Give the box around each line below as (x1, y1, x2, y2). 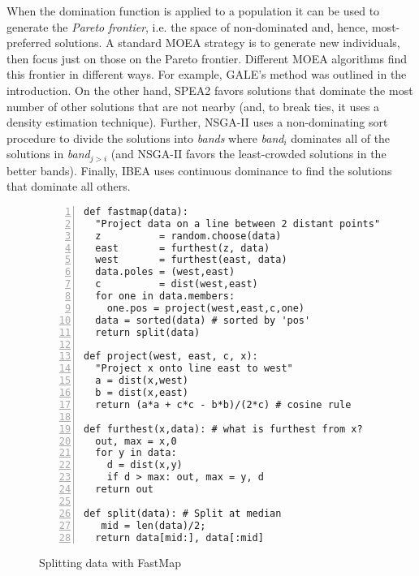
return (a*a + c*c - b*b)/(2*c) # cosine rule (95, 398, 352, 411)
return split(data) (95, 326, 201, 338)
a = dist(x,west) (95, 375, 188, 387)
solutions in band (6, 145, 90, 162)
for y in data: (95, 447, 177, 459)
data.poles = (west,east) (95, 266, 235, 278)
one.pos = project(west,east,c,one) (106, 302, 305, 314)
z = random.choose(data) (95, 230, 282, 242)
